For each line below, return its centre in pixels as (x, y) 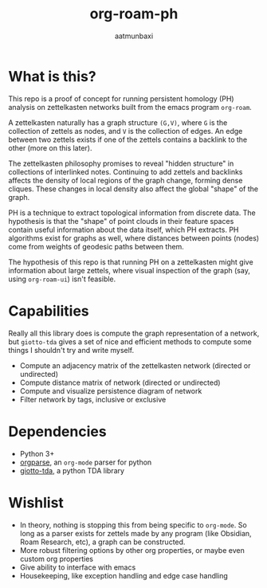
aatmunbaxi (134, 36)
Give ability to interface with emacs (78, 567)
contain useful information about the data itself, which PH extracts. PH (124, 229)
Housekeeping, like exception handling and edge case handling (124, 575)
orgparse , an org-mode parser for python (86, 462)
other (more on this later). (50, 147)
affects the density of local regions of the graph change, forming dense (126, 180)
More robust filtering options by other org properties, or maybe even (132, 550)
